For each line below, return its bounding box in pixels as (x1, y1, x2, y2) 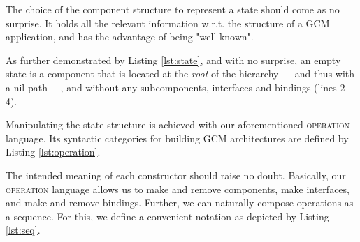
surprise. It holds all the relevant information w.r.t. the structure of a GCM (6, 15, 330, 30)
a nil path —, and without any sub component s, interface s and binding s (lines (6, 80, 337, 94)
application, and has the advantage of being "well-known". (6, 29, 254, 44)
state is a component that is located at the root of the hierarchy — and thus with (6, 66, 355, 81)
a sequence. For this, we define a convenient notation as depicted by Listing (6, 209, 329, 223)
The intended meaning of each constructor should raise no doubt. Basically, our (6, 167, 346, 182)
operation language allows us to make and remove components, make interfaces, (6, 181, 350, 196)
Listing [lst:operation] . (6, 144, 101, 159)
